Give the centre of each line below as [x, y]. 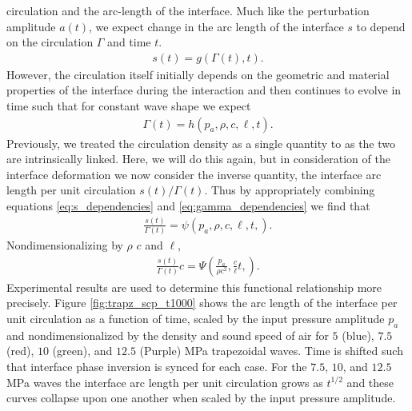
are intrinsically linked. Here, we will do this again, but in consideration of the [198, 159]
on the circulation [50, 42]
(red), [20, 351]
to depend [381, 26]
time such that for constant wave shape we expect [129, 106]
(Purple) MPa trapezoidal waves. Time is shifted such [271, 351]
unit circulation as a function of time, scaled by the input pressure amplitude [196, 319]
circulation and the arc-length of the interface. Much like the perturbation [188, 10]
